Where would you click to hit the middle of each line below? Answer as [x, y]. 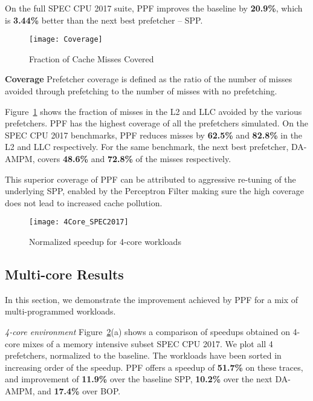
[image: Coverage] [66, 40]
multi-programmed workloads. [60, 311]
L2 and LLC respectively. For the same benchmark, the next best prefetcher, [147, 147]
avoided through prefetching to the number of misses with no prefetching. [141, 91]
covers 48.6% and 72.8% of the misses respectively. [134, 158]
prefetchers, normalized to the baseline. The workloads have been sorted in [143, 355]
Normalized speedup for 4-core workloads [105, 242]
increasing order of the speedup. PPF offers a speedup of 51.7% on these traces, [154, 367]
